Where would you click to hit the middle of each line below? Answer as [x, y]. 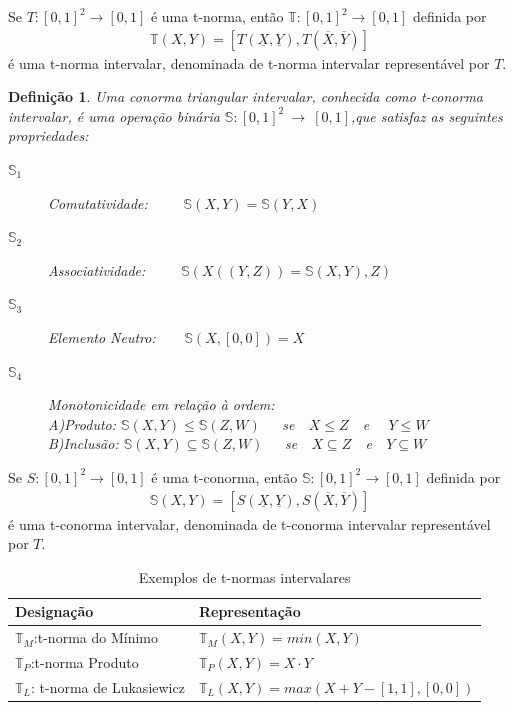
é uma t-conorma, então [224, 476]
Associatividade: [97, 269]
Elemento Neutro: [102, 336]
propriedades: [48, 135]
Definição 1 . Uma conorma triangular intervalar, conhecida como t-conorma [246, 96]
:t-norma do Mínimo [95, 637]
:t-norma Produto [84, 662]
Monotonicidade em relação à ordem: [161, 404]
